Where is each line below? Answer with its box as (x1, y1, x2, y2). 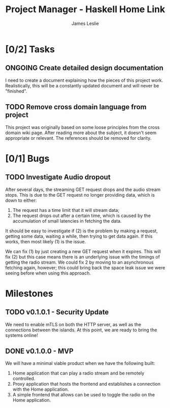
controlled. (12, 375, 36, 382)
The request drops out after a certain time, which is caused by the (12, 212, 151, 218)
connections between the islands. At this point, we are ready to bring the (5, 327, 157, 333)
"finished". (5, 88, 27, 94)
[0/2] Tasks (5, 43, 55, 55)
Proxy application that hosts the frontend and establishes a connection (12, 381, 161, 387)
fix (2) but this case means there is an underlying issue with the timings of (5, 254, 160, 260)
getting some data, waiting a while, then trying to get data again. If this (5, 233, 153, 239)
